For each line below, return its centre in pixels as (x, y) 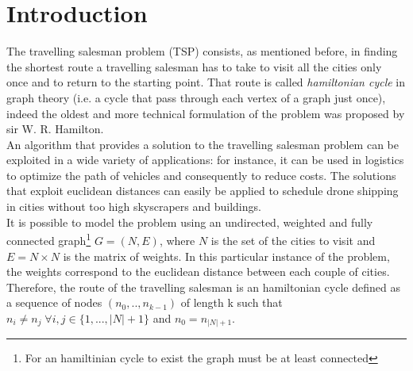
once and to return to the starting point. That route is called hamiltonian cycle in (206, 82)
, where (177, 240)
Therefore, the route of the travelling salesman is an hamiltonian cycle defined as (203, 287)
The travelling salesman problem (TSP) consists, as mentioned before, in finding (202, 51)
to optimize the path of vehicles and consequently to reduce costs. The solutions (201, 175)
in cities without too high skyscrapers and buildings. (134, 207)
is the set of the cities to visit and (293, 240)
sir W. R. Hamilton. (55, 129)
